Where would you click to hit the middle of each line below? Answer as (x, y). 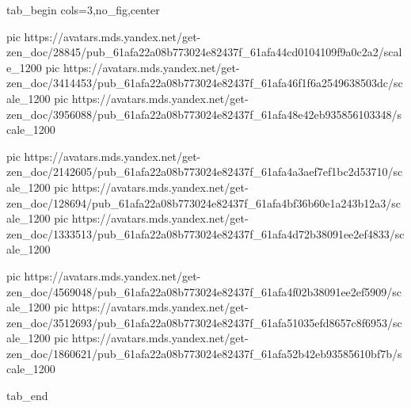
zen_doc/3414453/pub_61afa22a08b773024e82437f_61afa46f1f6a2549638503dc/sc (205, 83)
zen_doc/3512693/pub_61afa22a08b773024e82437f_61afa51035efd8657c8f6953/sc (204, 322)
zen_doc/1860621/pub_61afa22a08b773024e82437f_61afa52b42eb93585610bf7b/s (204, 353)
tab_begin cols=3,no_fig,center (83, 10)
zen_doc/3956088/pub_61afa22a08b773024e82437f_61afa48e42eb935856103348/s (204, 114)
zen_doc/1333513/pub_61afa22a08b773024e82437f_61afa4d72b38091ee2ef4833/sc (205, 233)
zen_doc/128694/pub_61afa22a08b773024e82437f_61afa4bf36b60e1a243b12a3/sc (204, 202)
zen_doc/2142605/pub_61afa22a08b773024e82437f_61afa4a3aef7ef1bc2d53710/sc (205, 172)
